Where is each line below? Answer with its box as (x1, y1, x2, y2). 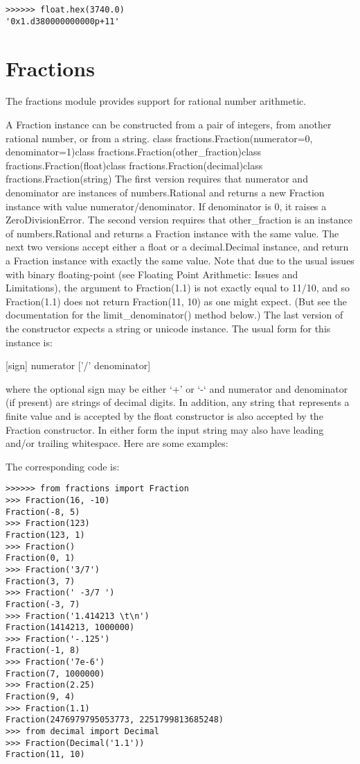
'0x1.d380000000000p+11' (6, 16, 120, 26)
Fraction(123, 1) (6, 529, 85, 540)
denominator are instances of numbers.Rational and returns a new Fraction (6, 185, 325, 199)
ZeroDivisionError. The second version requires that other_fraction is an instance (6, 212, 352, 227)
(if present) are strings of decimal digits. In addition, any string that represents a (6, 395, 350, 409)
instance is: (6, 334, 53, 349)
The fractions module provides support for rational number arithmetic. (6, 94, 307, 108)
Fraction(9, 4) (6, 692, 75, 702)
